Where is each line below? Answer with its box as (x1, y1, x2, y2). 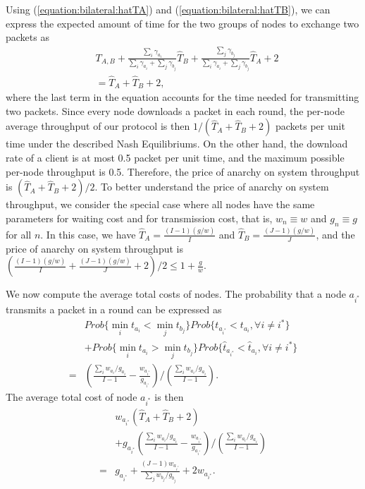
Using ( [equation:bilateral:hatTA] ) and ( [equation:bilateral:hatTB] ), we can (6, 2, 330, 16)
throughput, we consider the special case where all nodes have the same (6, 197, 315, 212)
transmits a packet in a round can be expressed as (6, 302, 222, 317)
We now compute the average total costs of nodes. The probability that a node (6, 286, 346, 301)
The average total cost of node (6, 390, 137, 404)
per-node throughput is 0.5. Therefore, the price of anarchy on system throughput (6, 164, 360, 179)
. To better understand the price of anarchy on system (94, 179, 329, 194)
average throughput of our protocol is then (6, 119, 190, 133)
